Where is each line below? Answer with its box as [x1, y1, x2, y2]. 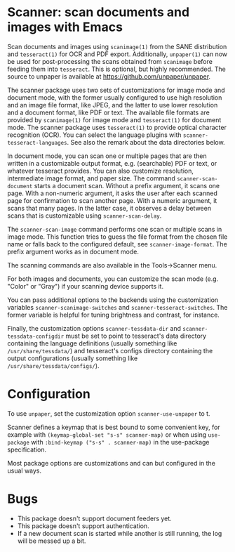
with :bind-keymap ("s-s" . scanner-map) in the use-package [31, 438, 210, 446]
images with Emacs [7, 19, 123, 35]
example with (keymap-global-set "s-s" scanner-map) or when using [7, 430, 207, 439]
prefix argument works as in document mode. [7, 247, 139, 256]
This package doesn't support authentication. [17, 521, 149, 530]
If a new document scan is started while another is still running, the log [17, 529, 222, 537]
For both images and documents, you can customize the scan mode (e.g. [7, 275, 219, 283]
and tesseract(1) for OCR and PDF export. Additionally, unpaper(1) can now [7, 50, 228, 58]
